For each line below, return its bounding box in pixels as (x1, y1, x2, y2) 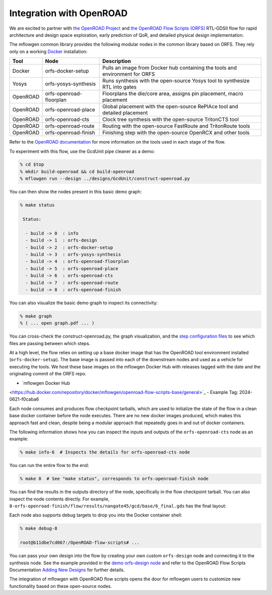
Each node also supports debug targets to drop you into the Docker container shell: (9, 512, 182, 518)
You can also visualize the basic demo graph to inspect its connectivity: (9, 300, 158, 306)
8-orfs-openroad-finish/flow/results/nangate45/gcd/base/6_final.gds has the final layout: (9, 503, 227, 509)
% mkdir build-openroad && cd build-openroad (20, 169, 134, 174)
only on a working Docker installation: (9, 48, 88, 54)
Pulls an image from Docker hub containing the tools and (102, 64, 237, 72)
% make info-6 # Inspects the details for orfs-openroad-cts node (20, 449, 190, 455)
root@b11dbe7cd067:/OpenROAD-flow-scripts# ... (20, 540, 140, 546)
